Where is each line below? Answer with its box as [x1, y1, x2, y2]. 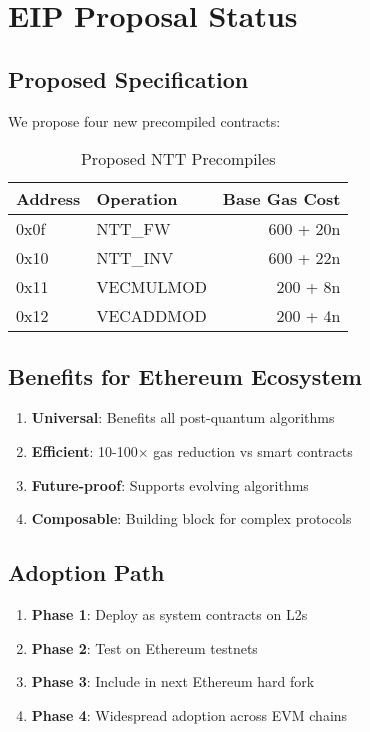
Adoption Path [8, 557, 165, 588]
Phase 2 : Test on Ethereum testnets [31, 637, 258, 658]
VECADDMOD [96, 304, 207, 328]
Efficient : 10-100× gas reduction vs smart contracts [31, 440, 353, 461]
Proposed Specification [8, 63, 249, 94]
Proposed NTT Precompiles [80, 147, 276, 171]
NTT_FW [96, 217, 171, 241]
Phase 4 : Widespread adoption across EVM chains [31, 704, 348, 725]
